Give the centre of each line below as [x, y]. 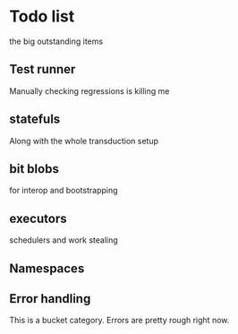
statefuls [35, 120]
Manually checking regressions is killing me [89, 90]
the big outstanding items [56, 41]
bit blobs [34, 169]
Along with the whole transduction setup [84, 141]
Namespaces [47, 268]
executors [38, 218]
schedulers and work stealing [64, 240]
